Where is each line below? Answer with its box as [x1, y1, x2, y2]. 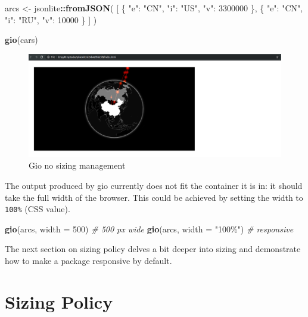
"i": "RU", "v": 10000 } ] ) [5, 13, 97, 26]
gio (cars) [5, 33, 38, 46]
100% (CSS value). [5, 203, 70, 215]
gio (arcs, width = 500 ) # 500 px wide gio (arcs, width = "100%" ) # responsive [5, 222, 294, 235]
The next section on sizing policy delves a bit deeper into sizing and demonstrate [5, 243, 301, 255]
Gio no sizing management [29, 159, 126, 172]
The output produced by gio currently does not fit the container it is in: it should [5, 179, 303, 192]
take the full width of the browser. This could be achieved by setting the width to [5, 191, 303, 203]
